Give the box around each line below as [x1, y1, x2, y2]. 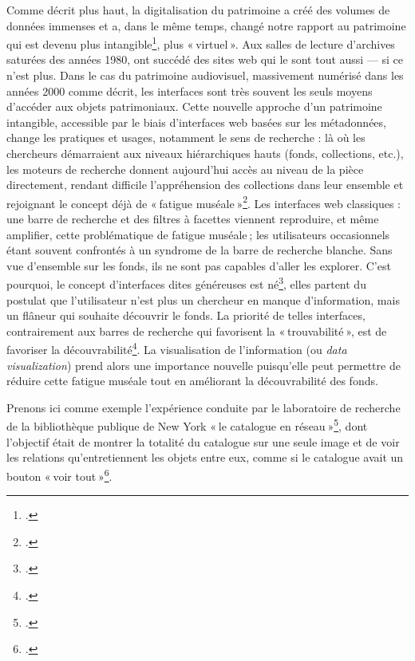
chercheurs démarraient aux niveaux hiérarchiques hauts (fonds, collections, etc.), [6, 145, 404, 161]
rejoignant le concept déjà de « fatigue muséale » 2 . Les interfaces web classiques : [6, 192, 401, 211]
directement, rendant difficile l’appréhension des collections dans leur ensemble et [6, 176, 404, 193]
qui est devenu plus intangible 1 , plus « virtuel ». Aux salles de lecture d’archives [6, 33, 395, 52]
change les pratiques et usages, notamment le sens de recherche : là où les [6, 129, 366, 146]
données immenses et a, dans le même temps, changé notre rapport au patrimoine [6, 17, 406, 33]
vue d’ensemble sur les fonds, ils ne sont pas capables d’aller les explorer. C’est [6, 257, 391, 273]
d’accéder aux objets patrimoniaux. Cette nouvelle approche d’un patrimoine [6, 98, 382, 115]
